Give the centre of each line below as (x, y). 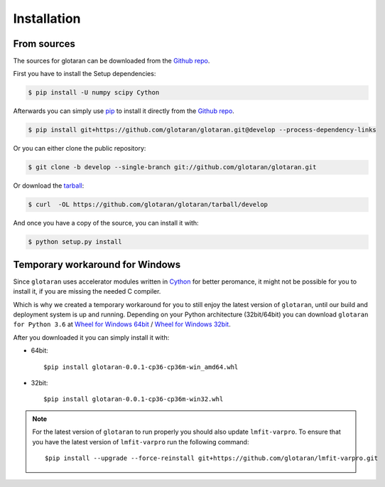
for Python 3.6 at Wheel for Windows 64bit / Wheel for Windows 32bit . (122, 324)
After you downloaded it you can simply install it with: (91, 337)
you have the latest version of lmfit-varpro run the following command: (141, 441)
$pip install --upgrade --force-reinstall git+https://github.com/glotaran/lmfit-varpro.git (212, 458)
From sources (44, 44)
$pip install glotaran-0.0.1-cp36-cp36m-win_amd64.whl (141, 367)
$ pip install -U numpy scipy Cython (94, 93)
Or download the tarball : (49, 186)
